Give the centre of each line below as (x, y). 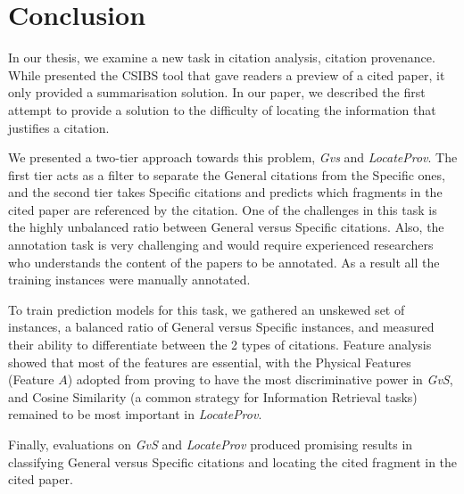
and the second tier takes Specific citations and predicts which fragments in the (225, 192)
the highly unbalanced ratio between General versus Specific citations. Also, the (226, 227)
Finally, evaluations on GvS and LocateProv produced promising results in (211, 444)
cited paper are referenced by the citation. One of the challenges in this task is (223, 209)
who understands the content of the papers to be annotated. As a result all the (224, 262)
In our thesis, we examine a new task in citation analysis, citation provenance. (222, 58)
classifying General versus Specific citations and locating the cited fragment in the (233, 461)
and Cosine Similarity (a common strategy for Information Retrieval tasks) (213, 396)
